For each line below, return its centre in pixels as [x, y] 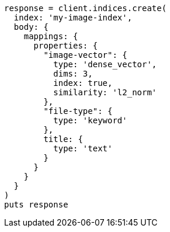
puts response [36, 205]
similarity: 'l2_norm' [105, 92]
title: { [63, 139]
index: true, [83, 83]
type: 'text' [83, 148]
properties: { [66, 46]
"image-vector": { [85, 55]
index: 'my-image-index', [73, 18]
